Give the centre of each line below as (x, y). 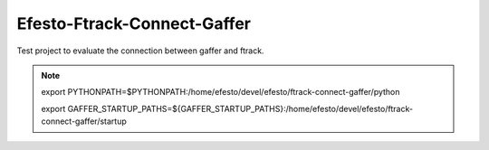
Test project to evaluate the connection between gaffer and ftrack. (140, 51)
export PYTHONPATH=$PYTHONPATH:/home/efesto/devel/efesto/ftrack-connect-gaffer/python (221, 92)
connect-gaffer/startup (84, 121)
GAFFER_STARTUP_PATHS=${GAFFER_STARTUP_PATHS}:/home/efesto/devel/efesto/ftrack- (240, 108)
